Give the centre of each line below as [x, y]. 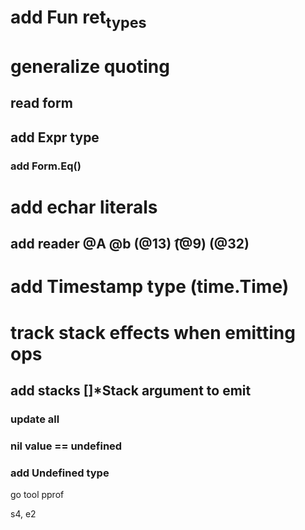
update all [35, 419]
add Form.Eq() [46, 166]
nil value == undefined [66, 446]
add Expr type [55, 137]
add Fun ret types [78, 19]
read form [41, 103]
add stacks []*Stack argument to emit [131, 391]
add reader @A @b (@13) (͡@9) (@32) [130, 244]
